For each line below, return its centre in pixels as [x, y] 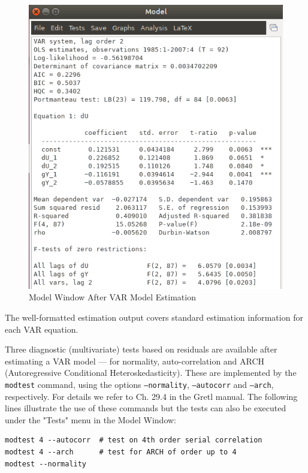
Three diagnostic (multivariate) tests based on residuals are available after [141, 349]
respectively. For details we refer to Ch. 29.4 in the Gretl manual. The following [151, 396]
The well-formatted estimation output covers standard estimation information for [154, 317]
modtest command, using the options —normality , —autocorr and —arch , [139, 384]
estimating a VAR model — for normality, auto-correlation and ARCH [135, 361]
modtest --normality [46, 464]
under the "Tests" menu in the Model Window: [91, 419]
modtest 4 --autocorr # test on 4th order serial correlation [134, 440]
